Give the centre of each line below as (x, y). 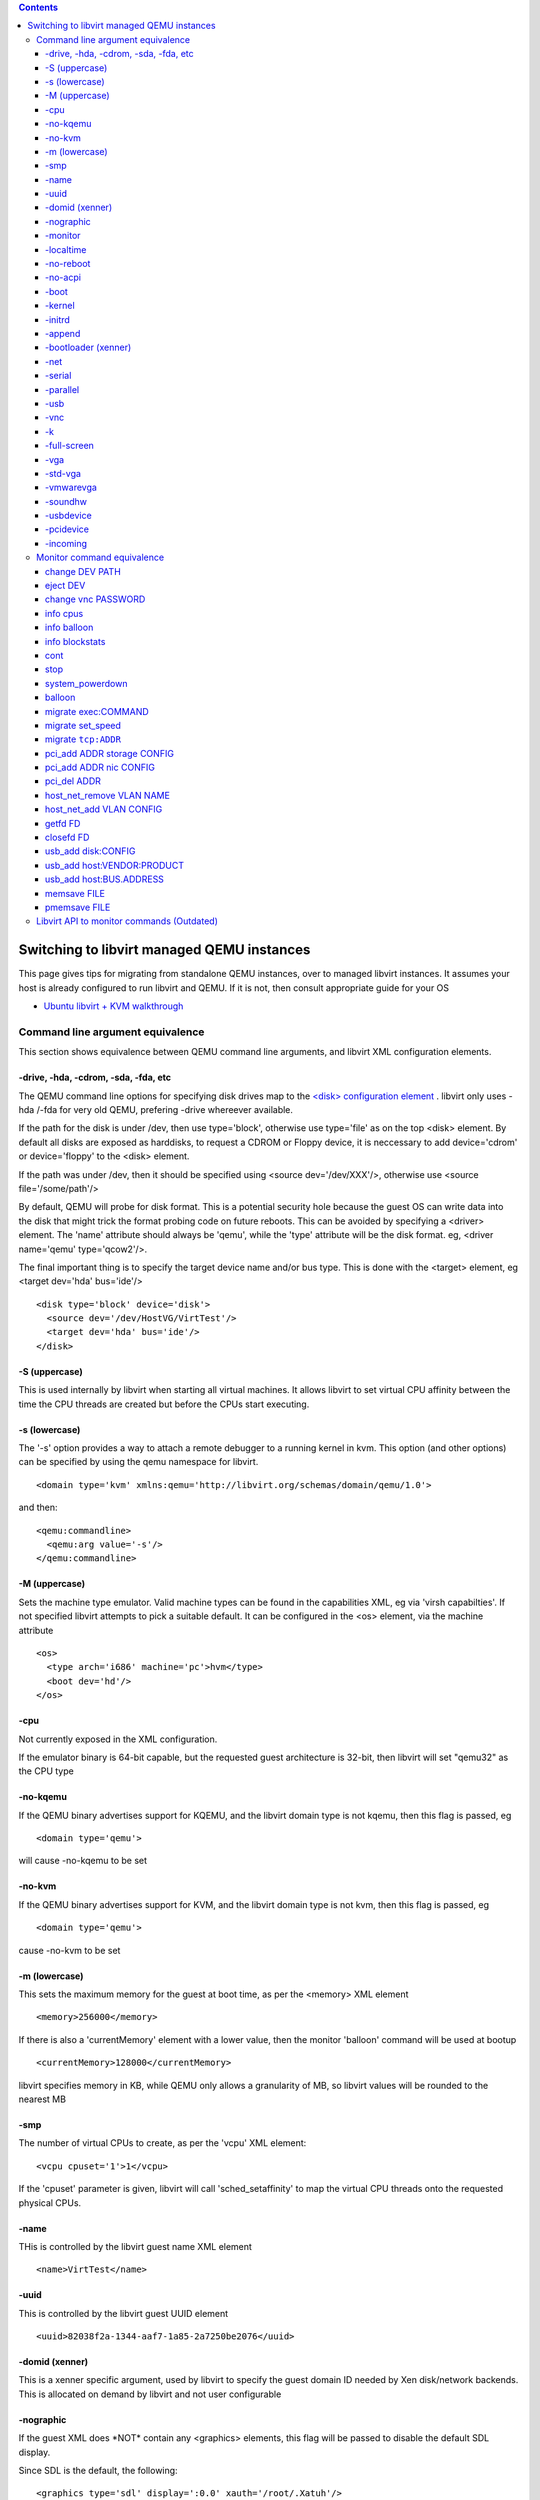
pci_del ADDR (73, 781)
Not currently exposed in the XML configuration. (118, 1739)
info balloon (69, 627)
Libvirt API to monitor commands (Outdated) (127, 921)
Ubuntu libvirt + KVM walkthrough (113, 1006)
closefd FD (67, 837)
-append (63, 333)
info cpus (64, 613)
